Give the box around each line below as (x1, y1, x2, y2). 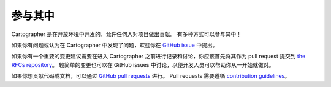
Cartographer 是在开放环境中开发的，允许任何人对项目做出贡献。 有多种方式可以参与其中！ (11, 30, 242, 38)
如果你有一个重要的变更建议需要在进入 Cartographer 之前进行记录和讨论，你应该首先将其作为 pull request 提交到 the (11, 52, 306, 60)
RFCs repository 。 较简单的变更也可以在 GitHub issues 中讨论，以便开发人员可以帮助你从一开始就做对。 (11, 61, 275, 68)
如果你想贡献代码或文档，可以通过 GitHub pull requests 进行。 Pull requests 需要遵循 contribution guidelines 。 (11, 72, 291, 80)
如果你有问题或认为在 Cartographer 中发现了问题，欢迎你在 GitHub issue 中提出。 (11, 41, 218, 49)
